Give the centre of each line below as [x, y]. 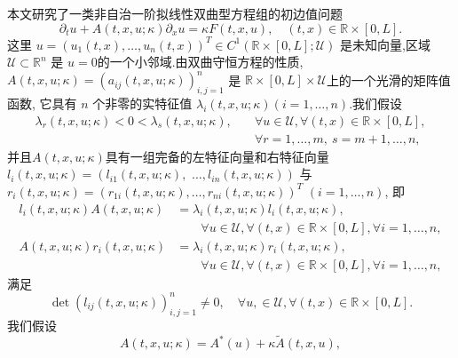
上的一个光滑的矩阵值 [388, 80]
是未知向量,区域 [385, 44]
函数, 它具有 [42, 103]
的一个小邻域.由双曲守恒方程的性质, [200, 62]
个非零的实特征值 [142, 103]
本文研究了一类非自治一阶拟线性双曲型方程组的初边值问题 [175, 13]
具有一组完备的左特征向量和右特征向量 [217, 156]
